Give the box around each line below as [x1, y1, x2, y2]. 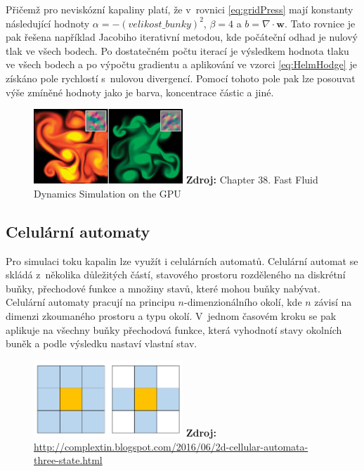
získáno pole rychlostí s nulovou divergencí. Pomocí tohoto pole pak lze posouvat [6, 70, 356, 85]
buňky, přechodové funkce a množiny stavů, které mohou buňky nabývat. [6, 280, 320, 295]
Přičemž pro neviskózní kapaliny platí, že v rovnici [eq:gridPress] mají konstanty [6, 2, 353, 16]
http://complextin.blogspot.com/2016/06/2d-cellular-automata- [34, 439, 308, 453]
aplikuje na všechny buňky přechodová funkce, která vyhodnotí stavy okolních [6, 322, 342, 337]
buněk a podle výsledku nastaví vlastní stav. [6, 336, 197, 351]
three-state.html [34, 453, 103, 467]
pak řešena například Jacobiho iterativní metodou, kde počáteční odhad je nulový [6, 30, 358, 44]
